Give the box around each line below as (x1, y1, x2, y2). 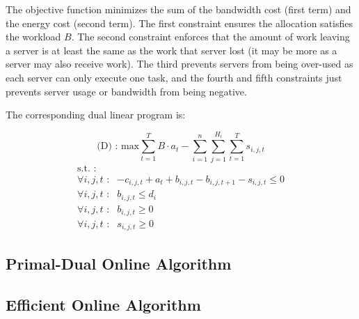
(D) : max (97, 141, 140, 152)
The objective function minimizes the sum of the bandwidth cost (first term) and (6, 2, 351, 16)
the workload (6, 29, 61, 44)
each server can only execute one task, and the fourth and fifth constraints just (6, 70, 342, 84)
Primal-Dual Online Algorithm (6, 252, 232, 274)
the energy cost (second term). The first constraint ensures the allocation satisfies (6, 15, 353, 30)
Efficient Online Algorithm (6, 293, 201, 315)
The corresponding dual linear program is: (6, 107, 186, 122)
